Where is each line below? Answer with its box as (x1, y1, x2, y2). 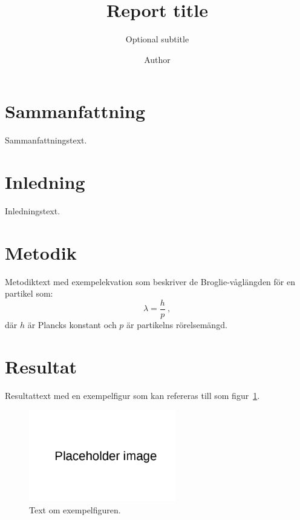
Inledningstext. (5, 204, 60, 217)
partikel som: (5, 287, 53, 300)
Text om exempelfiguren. (29, 504, 121, 516)
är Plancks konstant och (27, 318, 117, 331)
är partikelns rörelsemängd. (126, 318, 227, 331)
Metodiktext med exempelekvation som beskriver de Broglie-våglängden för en (5, 275, 295, 288)
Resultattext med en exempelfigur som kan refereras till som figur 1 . (5, 389, 260, 401)
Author (144, 53, 171, 65)
